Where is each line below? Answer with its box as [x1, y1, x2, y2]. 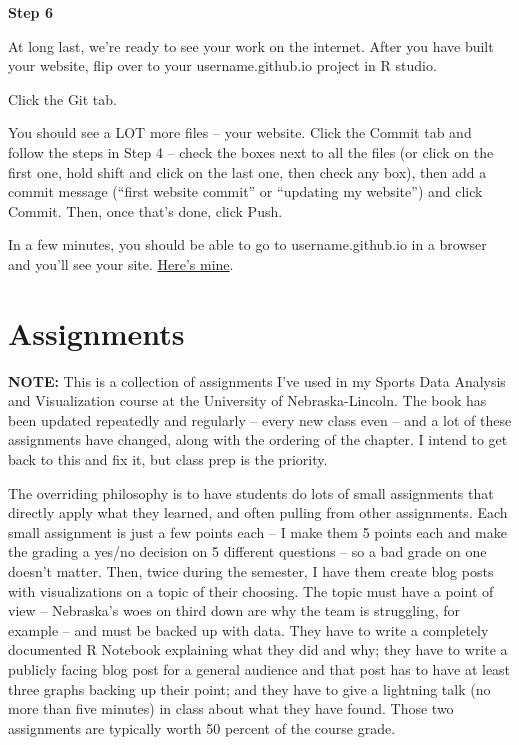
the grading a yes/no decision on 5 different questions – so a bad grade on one [8, 541, 487, 562]
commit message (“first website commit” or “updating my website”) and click [8, 181, 483, 202]
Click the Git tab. [8, 88, 117, 109]
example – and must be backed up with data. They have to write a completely [8, 619, 489, 640]
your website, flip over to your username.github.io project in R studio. [8, 55, 437, 76]
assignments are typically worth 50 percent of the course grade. [8, 717, 396, 738]
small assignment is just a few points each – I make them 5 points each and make [8, 521, 508, 542]
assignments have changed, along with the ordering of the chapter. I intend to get [8, 429, 508, 450]
